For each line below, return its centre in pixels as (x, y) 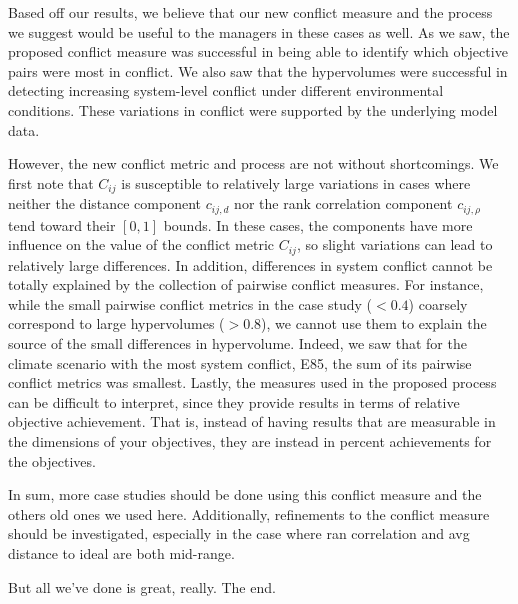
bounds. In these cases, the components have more (318, 224)
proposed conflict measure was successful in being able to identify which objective (258, 51)
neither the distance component (105, 203)
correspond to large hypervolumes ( (116, 323)
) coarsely (438, 303)
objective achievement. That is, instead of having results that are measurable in (252, 421)
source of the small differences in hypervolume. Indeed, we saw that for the (237, 343)
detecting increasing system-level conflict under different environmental (226, 90)
